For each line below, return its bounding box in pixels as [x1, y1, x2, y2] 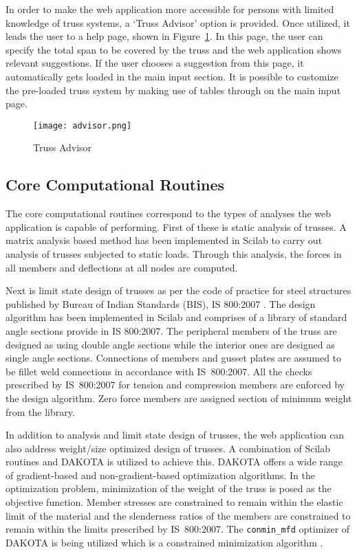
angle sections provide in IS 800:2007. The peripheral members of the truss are [6, 323, 337, 337]
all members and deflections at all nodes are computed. [6, 260, 238, 274]
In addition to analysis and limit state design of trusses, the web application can [6, 428, 345, 442]
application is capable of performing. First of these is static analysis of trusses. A [6, 219, 347, 234]
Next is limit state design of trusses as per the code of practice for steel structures [6, 283, 351, 298]
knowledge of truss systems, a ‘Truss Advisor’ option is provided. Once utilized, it [6, 15, 350, 30]
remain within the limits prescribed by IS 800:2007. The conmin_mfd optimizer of [6, 522, 350, 536]
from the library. [6, 404, 75, 419]
